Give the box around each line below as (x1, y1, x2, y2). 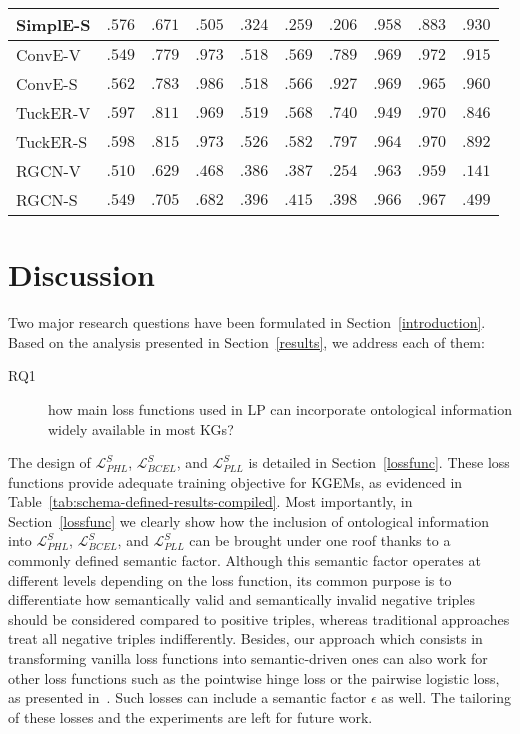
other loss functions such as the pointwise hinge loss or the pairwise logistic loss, (8, 667, 500, 688)
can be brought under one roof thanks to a (189, 530, 451, 551)
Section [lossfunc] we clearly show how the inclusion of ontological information (8, 510, 490, 531)
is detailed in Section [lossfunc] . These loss (248, 452, 510, 473)
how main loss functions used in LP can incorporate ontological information (48, 398, 513, 419)
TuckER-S (16, 130, 88, 153)
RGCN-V (16, 159, 81, 182)
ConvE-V (16, 43, 81, 66)
